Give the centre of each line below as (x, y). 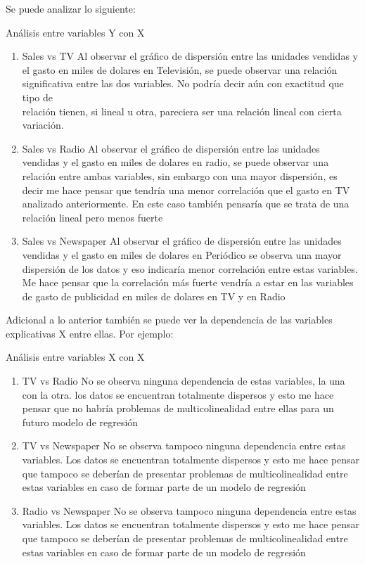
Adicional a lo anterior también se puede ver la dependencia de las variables (169, 320)
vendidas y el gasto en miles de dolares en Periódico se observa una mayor (182, 254)
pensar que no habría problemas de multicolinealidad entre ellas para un (178, 408)
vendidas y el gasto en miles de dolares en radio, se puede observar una (175, 162)
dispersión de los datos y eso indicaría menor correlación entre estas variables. (190, 268)
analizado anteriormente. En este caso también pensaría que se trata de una (186, 204)
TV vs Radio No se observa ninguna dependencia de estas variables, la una (184, 381)
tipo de (37, 97)
